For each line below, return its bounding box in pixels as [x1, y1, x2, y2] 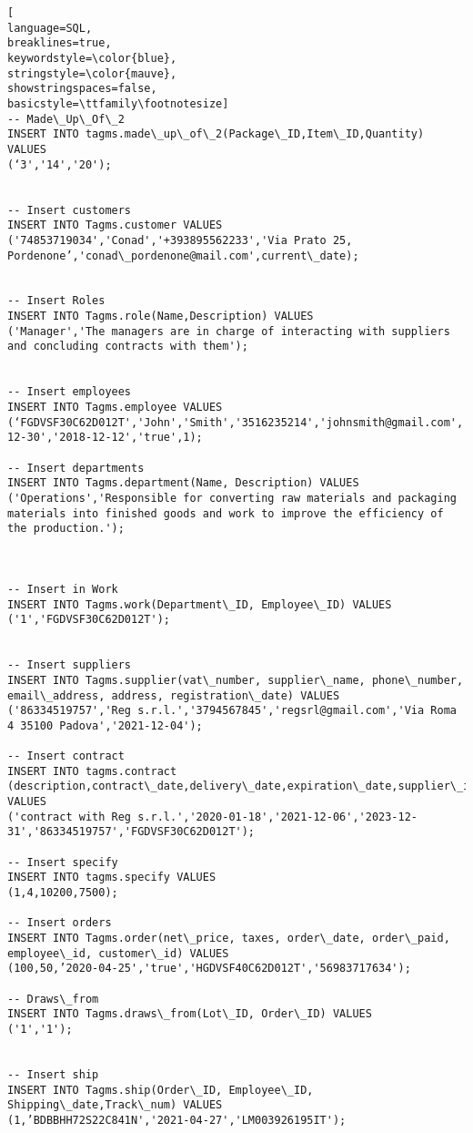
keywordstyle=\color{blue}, [7, 51, 177, 65]
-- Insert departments [7, 461, 145, 475]
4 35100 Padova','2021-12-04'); [7, 719, 203, 732]
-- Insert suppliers [7, 658, 132, 672]
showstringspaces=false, [7, 82, 157, 96]
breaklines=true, [7, 36, 112, 50]
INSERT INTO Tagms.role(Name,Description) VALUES [7, 310, 314, 323]
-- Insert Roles [7, 294, 106, 308]
